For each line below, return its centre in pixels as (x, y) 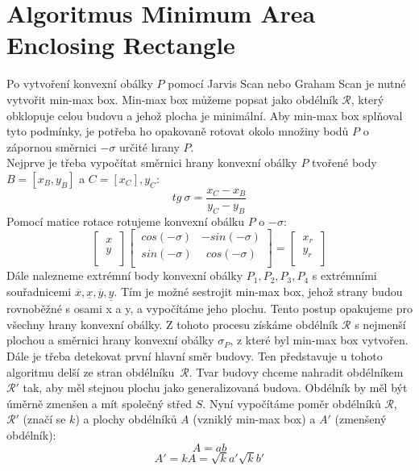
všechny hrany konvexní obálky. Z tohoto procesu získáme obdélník (172, 324)
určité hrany (149, 146)
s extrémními (344, 275)
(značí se (44, 419)
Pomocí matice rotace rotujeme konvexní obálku (126, 221)
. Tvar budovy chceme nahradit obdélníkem (296, 371)
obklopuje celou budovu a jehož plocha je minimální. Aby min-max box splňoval (205, 115)
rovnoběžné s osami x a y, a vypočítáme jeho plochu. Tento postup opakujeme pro (209, 308)
